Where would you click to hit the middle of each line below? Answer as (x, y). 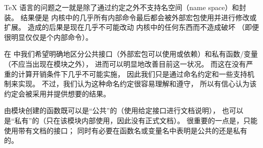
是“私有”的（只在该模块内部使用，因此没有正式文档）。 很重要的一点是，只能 (131, 120)
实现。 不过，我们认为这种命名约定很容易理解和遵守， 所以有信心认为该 (137, 84)
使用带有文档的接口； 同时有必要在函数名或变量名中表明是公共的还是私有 (126, 130)
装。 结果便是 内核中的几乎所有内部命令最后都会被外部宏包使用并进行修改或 (130, 17)
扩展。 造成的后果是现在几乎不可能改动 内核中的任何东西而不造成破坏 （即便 (131, 27)
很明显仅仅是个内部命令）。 (48, 37)
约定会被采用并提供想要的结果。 (57, 93)
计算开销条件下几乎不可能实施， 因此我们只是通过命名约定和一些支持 (133, 73)
